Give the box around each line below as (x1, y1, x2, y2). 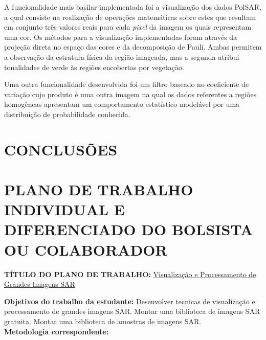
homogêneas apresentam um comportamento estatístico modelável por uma (4, 99, 240, 109)
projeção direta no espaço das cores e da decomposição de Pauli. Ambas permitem (4, 41, 262, 52)
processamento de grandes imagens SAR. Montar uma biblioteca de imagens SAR (4, 306, 260, 316)
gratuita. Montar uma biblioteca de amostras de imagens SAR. (4, 315, 202, 326)
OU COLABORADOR (4, 239, 168, 260)
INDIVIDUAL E (4, 199, 125, 220)
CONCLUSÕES (4, 139, 118, 160)
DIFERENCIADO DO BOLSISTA (4, 219, 253, 240)
